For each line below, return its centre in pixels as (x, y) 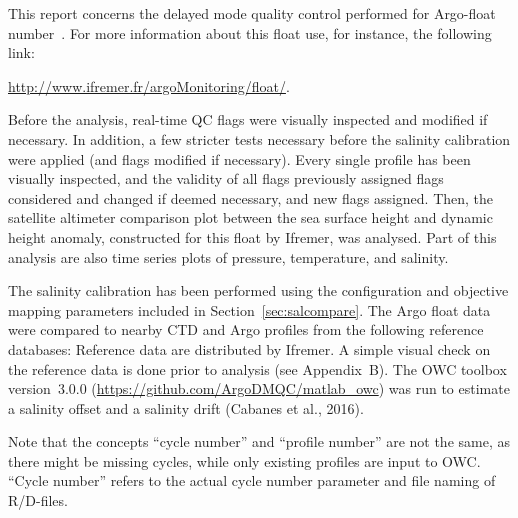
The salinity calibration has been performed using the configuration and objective (258, 290)
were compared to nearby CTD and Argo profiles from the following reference (246, 329)
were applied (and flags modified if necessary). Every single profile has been (239, 158)
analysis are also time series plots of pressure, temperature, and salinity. (228, 256)
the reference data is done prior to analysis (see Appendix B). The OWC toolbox (257, 368)
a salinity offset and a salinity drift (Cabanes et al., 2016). (186, 407)
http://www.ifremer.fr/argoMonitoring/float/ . (149, 85)
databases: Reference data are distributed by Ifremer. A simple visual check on (249, 348)
